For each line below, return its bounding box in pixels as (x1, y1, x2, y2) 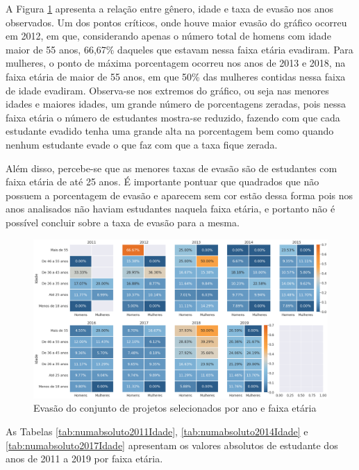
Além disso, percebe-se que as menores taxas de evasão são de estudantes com (6, 160, 337, 175)
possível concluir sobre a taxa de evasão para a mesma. (6, 215, 240, 229)
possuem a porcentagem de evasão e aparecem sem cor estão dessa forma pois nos (6, 187, 353, 202)
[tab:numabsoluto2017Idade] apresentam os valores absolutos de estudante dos (6, 437, 338, 452)
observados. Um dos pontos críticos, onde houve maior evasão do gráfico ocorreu (6, 15, 347, 29)
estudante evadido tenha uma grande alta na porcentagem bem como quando (6, 124, 334, 138)
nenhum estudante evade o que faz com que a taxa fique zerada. (6, 137, 278, 151)
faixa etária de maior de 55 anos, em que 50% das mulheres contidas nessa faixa (6, 69, 346, 83)
